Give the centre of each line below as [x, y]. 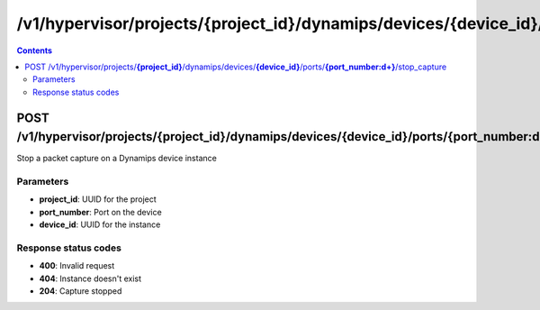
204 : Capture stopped [81, 291]
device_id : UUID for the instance [100, 224]
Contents [35, 50]
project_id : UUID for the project [98, 199]
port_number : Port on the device [100, 212]
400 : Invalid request [77, 266]
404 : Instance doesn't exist [90, 278]
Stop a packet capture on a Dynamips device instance [117, 159]
